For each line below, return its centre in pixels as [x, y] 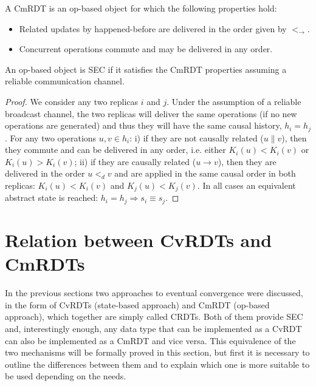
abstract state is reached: [52, 198]
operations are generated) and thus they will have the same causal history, [143, 125]
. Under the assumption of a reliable [234, 101]
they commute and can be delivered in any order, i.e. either [115, 150]
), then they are [247, 161]
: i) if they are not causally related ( [197, 137]
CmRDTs [45, 264]
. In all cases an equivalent [246, 185]
